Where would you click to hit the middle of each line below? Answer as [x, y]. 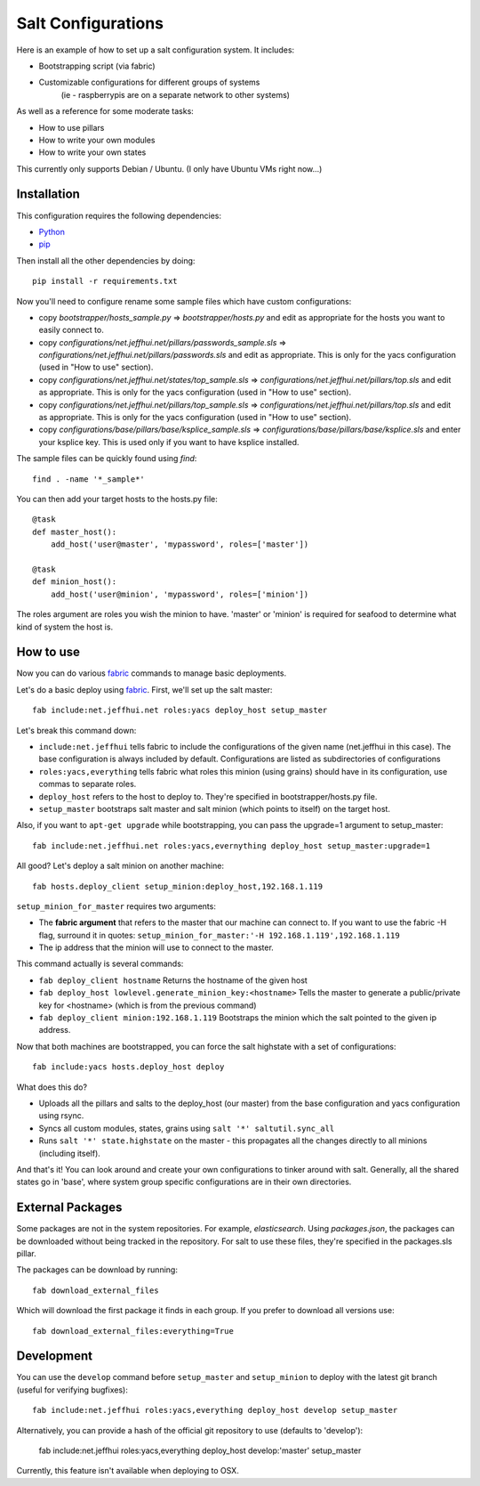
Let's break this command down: [76, 730]
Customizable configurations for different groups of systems [149, 82]
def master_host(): [75, 532]
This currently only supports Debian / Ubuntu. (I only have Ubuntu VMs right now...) [169, 168]
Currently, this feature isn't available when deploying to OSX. [128, 1471]
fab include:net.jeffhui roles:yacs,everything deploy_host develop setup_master [215, 1410]
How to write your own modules [97, 140]
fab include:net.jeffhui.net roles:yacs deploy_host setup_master [180, 711]
